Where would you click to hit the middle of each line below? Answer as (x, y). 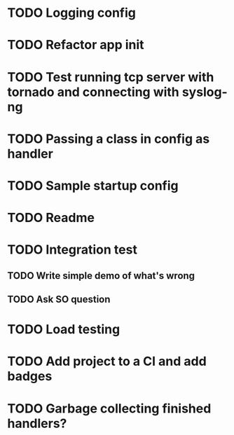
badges (30, 377)
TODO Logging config (72, 13)
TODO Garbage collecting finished (109, 408)
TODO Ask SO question (59, 299)
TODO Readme (51, 218)
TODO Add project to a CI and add (107, 361)
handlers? (37, 423)
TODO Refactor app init (76, 45)
